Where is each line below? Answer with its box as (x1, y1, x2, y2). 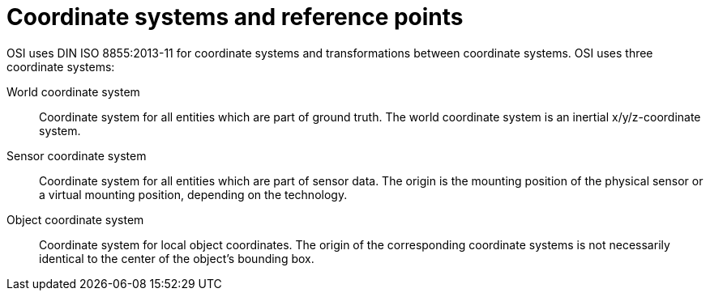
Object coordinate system (6, 212, 144, 227)
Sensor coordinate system (6, 148, 147, 163)
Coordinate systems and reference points (6, 3, 464, 31)
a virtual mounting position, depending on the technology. (39, 187, 348, 202)
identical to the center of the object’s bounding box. (39, 251, 314, 265)
